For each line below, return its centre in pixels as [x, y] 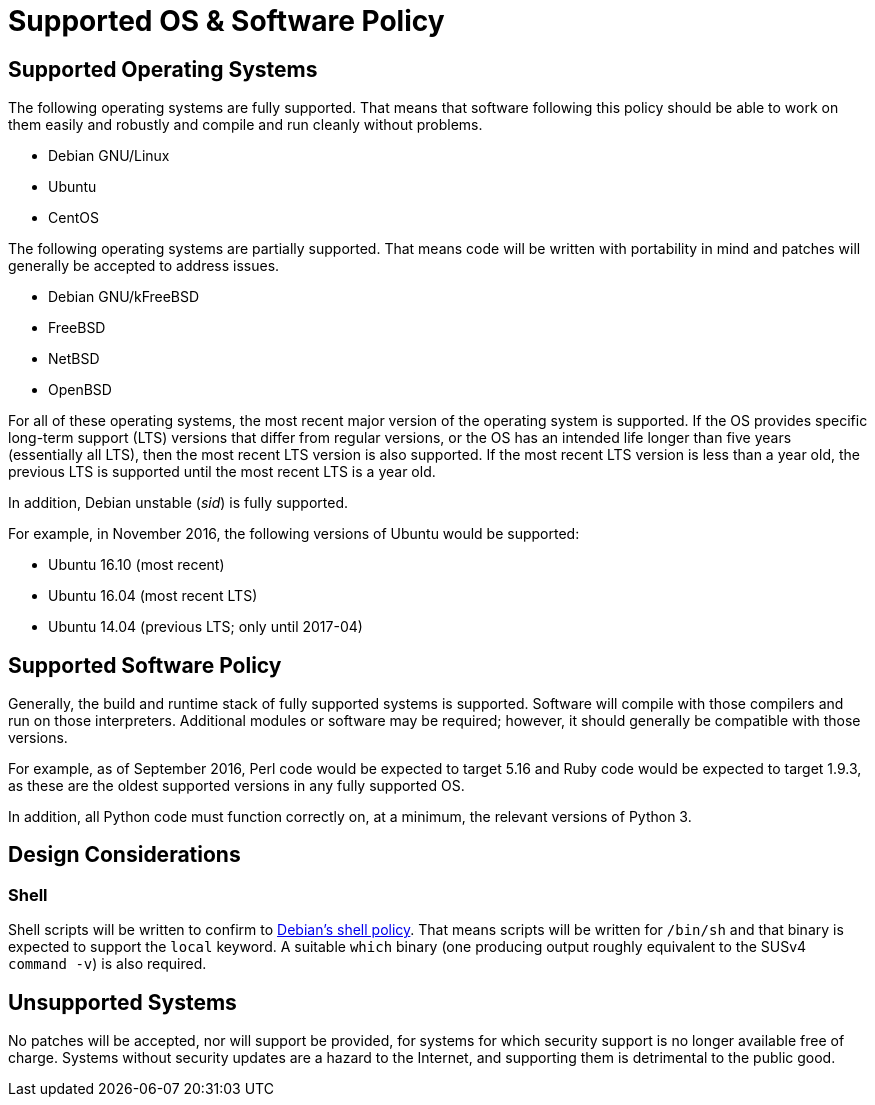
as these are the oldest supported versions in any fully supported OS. [236, 786]
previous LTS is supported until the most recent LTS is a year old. [222, 472]
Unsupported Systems [122, 1002]
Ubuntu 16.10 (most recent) [136, 565]
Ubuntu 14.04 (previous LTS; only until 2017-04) [205, 627]
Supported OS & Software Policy [226, 21]
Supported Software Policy [145, 665]
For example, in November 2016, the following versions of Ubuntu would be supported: [294, 534]
